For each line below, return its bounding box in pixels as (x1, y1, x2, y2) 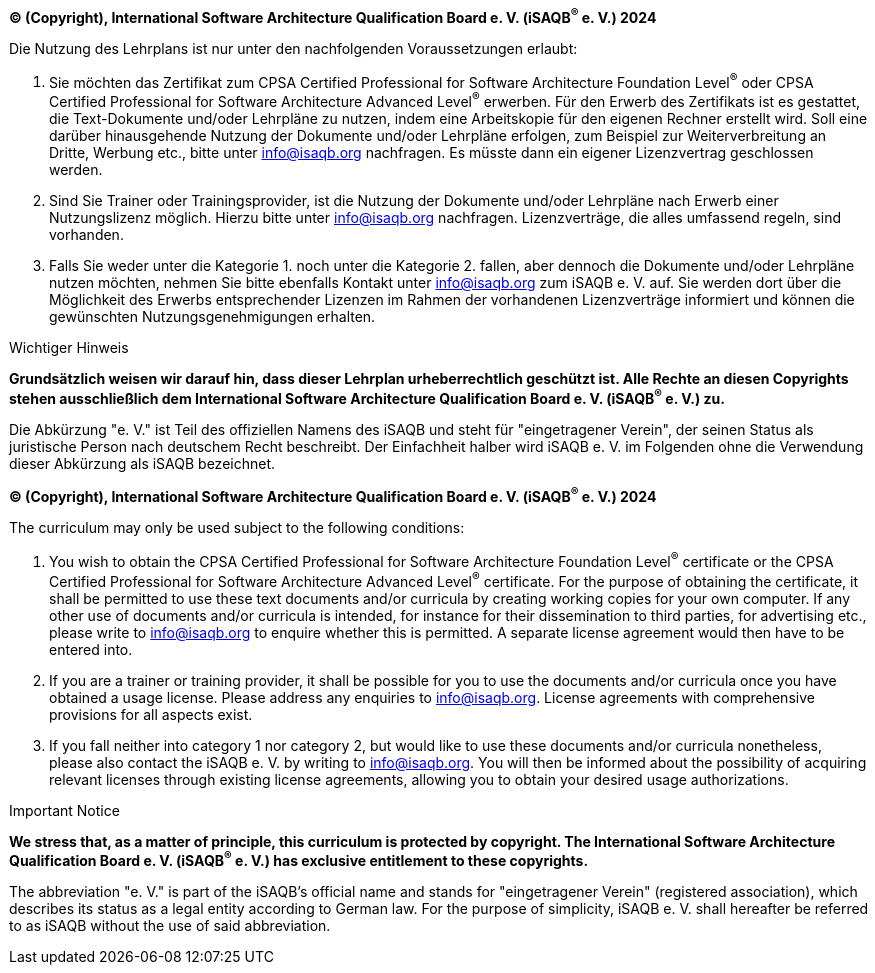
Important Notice (9, 801, 120, 819)
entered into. (49, 640, 133, 658)
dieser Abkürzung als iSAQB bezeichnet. (9, 454, 276, 472)
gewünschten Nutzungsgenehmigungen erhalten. (49, 307, 376, 325)
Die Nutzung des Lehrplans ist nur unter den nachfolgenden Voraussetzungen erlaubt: (9, 39, 578, 57)
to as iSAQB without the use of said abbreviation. (9, 917, 331, 935)
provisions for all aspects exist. (49, 705, 253, 723)
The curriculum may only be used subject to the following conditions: (9, 519, 465, 537)
